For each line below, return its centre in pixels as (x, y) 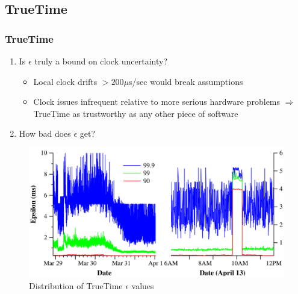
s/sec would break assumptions (186, 81)
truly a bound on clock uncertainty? (101, 61)
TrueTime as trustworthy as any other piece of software (136, 113)
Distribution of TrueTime (76, 285)
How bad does (45, 133)
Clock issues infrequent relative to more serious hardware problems (157, 102)
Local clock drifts (65, 81)
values (143, 285)
